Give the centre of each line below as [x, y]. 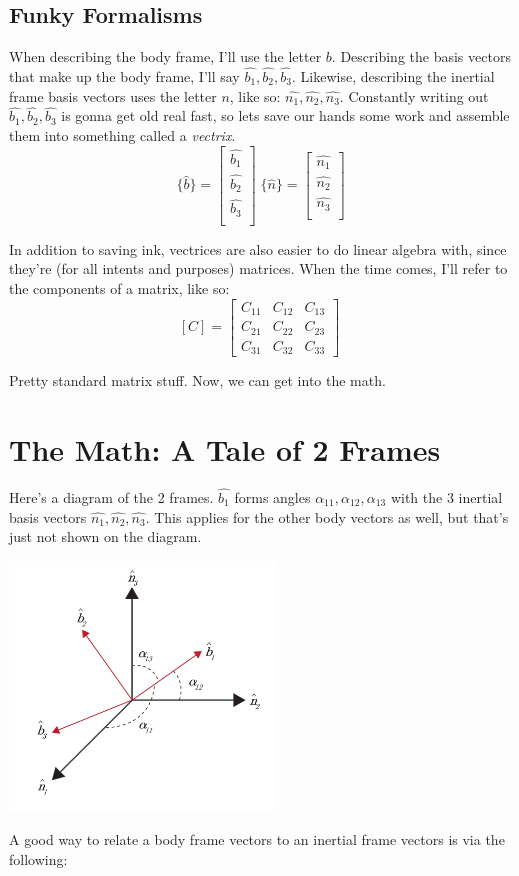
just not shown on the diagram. [105, 536]
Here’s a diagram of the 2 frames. [111, 496]
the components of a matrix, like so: [119, 287]
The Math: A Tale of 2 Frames [225, 448]
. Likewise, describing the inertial [393, 76]
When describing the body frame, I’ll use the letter [165, 56]
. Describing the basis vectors [421, 56]
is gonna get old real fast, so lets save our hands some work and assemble [285, 115]
